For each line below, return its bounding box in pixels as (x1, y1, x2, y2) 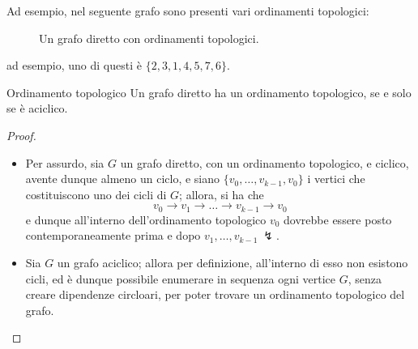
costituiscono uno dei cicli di (25, 185, 167, 202)
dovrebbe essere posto (284, 211, 392, 228)
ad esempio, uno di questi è (6, 57, 142, 74)
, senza (348, 270, 382, 287)
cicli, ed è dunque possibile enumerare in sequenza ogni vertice (25, 270, 336, 287)
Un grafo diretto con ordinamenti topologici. (39, 29, 259, 46)
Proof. (6, 126, 36, 143)
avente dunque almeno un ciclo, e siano (25, 170, 220, 187)
